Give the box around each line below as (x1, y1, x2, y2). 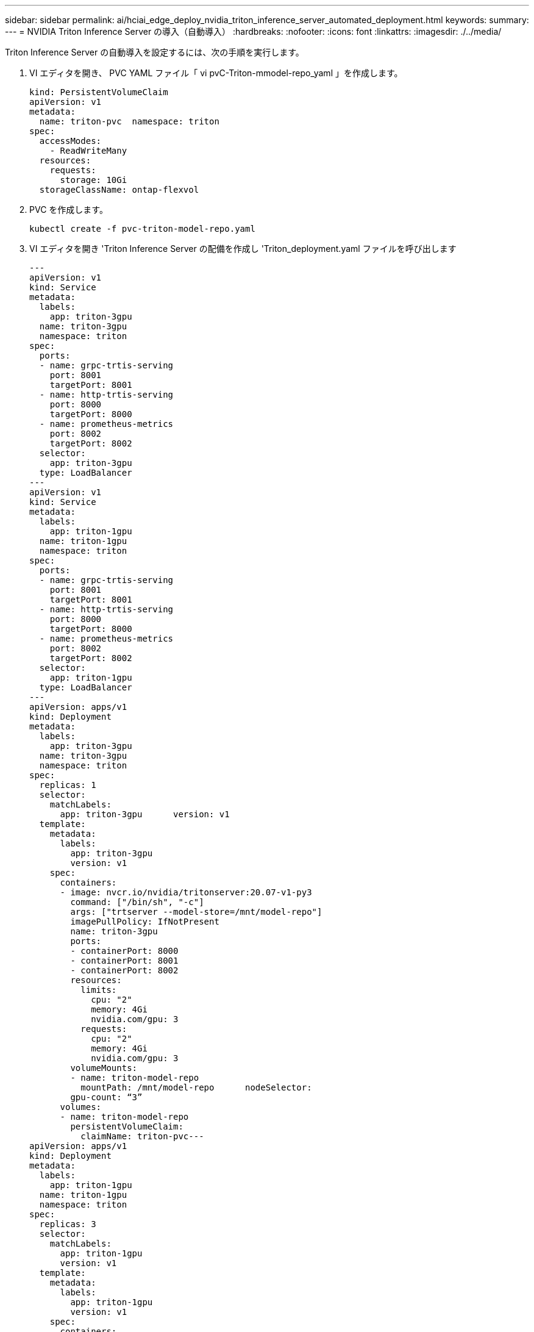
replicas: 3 (39, 1219, 96, 1229)
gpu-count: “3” (70, 1092, 143, 1102)
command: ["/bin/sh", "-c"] (70, 897, 204, 907)
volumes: (60, 1102, 102, 1112)
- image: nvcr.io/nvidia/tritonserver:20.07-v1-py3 (60, 887, 312, 897)
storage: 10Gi (60, 175, 127, 185)
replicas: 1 (39, 780, 96, 790)
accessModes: (39, 136, 102, 146)
